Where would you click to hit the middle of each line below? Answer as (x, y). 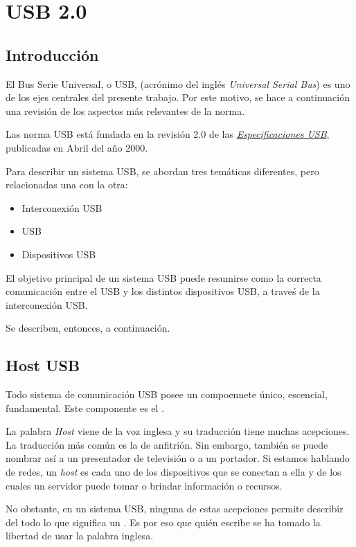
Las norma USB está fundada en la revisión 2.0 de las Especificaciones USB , (168, 134)
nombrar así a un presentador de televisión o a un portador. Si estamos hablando (178, 458)
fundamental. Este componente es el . (85, 407)
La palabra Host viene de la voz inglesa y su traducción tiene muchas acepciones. (178, 431)
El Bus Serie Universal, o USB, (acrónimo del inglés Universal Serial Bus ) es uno (178, 83)
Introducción (52, 54)
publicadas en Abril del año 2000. (77, 147)
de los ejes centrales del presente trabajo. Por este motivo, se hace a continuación (178, 97)
